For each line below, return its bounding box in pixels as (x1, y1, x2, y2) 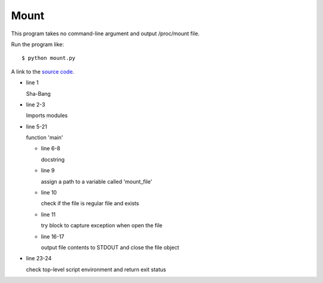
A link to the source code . (11, 68, 75, 75)
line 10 (41, 189, 57, 196)
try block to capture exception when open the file (41, 222, 163, 229)
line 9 (41, 167, 55, 174)
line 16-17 (41, 233, 65, 240)
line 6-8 (41, 145, 60, 152)
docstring (41, 156, 65, 163)
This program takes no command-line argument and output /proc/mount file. (11, 30, 200, 37)
